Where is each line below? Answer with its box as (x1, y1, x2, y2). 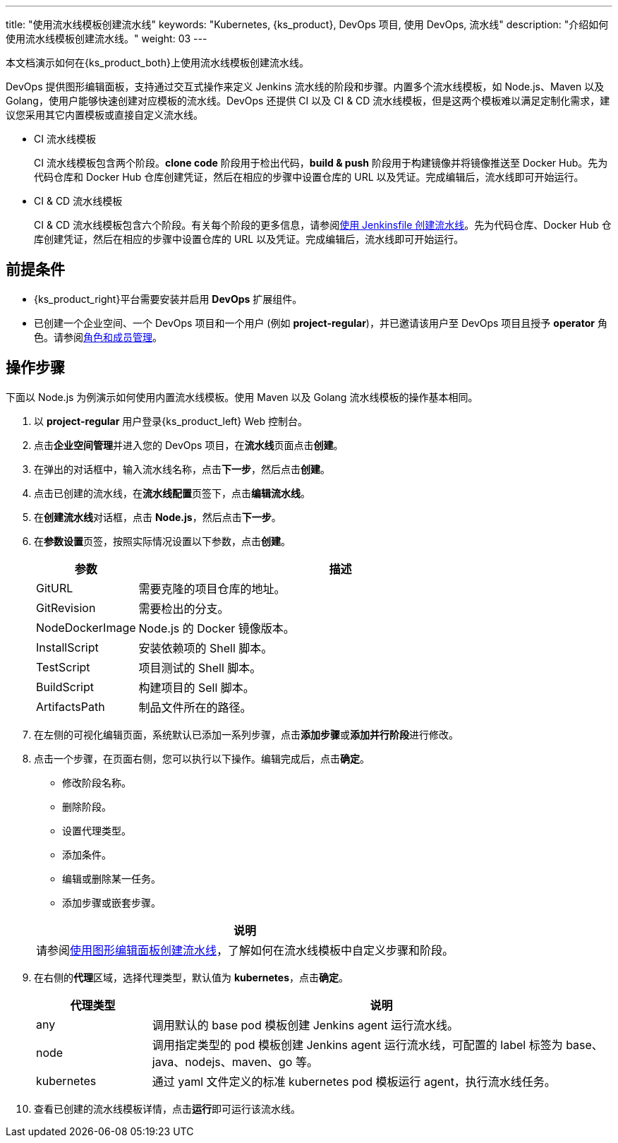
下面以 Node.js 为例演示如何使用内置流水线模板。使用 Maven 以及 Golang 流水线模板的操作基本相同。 (6, 390, 478, 403)
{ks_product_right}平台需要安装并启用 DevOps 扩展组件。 (34, 292, 303, 305)
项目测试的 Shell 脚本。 (138, 660, 262, 675)
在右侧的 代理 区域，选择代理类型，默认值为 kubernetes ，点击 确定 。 (34, 971, 349, 983)
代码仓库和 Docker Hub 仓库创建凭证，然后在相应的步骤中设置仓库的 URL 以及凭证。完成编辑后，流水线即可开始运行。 (34, 171, 584, 183)
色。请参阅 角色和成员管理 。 (34, 330, 162, 343)
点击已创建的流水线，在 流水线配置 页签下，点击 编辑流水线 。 (34, 486, 310, 499)
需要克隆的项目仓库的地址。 (138, 581, 286, 596)
